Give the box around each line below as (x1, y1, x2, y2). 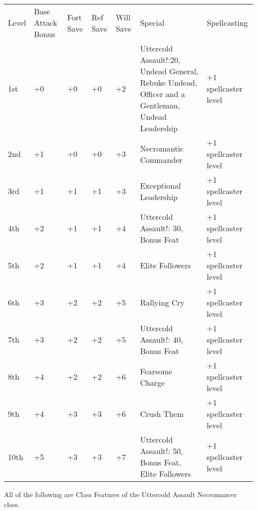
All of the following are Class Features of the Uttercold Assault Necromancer (4, 489, 237, 499)
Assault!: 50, (140, 445, 183, 457)
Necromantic (140, 142, 184, 154)
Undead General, (140, 65, 199, 77)
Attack (34, 17, 57, 28)
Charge (140, 376, 165, 388)
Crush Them (140, 408, 184, 419)
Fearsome (140, 365, 172, 377)
